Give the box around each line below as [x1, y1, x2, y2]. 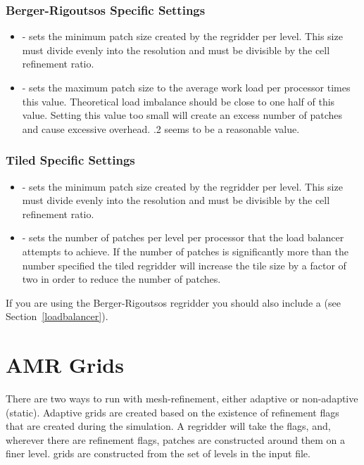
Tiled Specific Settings [6, 151, 135, 169]
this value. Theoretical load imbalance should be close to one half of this [22, 94, 335, 108]
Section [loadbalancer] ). [6, 309, 108, 324]
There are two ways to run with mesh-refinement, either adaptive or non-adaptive [6, 391, 358, 406]
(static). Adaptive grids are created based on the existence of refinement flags [6, 405, 339, 419]
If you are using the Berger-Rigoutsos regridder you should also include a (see [6, 295, 341, 310]
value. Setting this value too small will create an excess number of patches [22, 108, 343, 122]
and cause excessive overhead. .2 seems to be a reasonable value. [22, 121, 300, 136]
